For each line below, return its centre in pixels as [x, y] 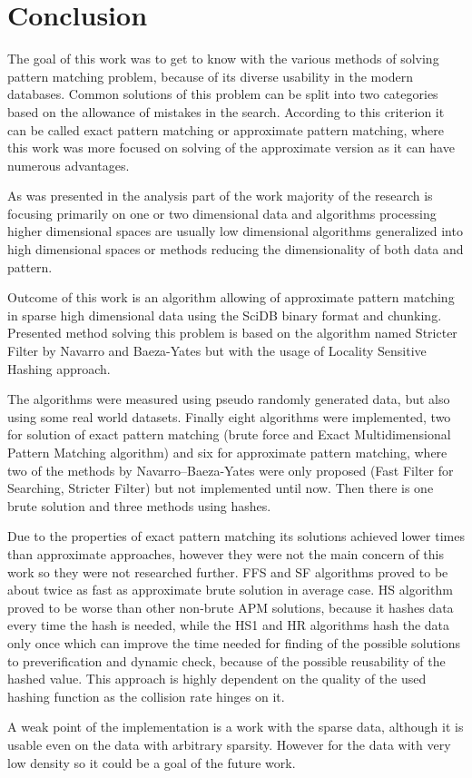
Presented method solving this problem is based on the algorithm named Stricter [232, 333]
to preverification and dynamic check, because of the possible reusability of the [226, 660]
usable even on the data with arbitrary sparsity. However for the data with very [229, 744]
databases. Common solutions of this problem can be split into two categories [223, 94]
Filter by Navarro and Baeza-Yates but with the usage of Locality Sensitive [217, 351]
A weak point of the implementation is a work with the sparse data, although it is [236, 727]
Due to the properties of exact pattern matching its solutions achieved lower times [236, 536]
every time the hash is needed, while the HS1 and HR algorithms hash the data [229, 625]
